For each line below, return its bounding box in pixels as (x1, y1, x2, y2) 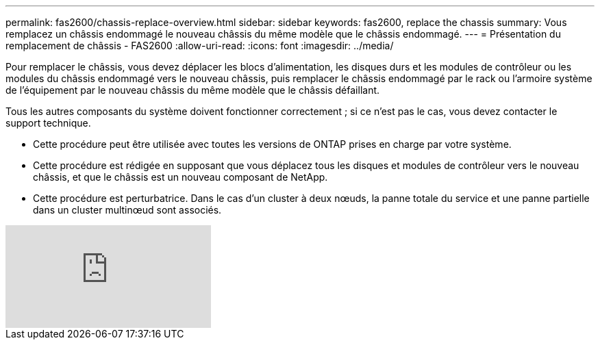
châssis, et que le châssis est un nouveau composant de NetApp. (33, 171, 328, 183)
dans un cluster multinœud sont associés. (33, 204, 222, 216)
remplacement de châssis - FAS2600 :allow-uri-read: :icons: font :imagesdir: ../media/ (5, 40, 394, 51)
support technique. (5, 117, 91, 129)
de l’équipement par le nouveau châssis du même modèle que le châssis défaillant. (5, 84, 380, 96)
